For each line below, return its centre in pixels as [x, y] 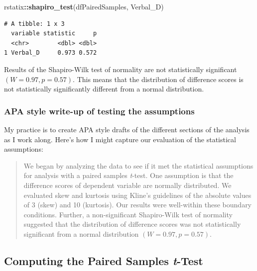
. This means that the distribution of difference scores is [158, 79]
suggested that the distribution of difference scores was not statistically [132, 224]
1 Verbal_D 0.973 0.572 [51, 53]
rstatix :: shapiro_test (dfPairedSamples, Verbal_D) [84, 6]
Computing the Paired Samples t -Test [104, 260]
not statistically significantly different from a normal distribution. [104, 89]
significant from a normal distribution [81, 233]
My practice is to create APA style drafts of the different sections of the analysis [127, 129]
